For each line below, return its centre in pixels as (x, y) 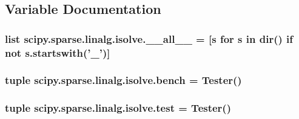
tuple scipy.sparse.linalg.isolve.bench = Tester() (123, 80)
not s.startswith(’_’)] (58, 52)
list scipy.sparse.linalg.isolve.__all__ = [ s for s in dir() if (149, 38)
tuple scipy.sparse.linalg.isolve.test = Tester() (118, 108)
